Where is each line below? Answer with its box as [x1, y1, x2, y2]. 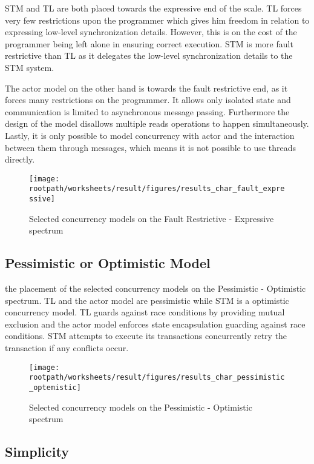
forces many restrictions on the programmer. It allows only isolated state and [5, 93, 291, 106]
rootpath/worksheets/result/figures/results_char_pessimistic [29, 373, 285, 382]
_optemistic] [29, 383, 81, 392]
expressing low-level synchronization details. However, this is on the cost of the [5, 25, 297, 38]
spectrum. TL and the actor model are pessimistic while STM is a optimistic [5, 294, 289, 306]
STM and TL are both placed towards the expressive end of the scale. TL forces [5, 2, 302, 14]
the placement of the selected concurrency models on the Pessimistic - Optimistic [5, 282, 306, 295]
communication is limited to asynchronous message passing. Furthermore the [5, 105, 290, 118]
